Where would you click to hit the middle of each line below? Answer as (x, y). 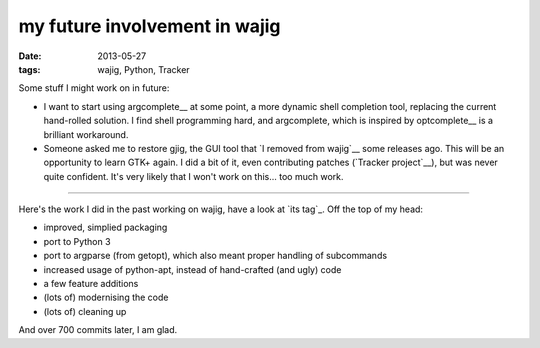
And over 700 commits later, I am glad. (98, 330)
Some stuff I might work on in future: (94, 88)
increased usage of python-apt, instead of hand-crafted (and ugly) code (192, 269)
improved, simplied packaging (105, 227)
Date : (30, 56)
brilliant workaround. (86, 134)
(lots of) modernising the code (106, 297)
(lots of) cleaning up (85, 311)
